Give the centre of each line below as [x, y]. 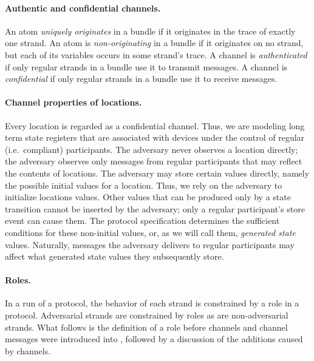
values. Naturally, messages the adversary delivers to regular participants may [150, 244]
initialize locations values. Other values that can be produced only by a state [148, 197]
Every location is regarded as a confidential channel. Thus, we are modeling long [155, 125]
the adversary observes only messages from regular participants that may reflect [154, 161]
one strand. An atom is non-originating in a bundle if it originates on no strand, [154, 43]
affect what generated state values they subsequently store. [114, 256]
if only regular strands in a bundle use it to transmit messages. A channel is [146, 66]
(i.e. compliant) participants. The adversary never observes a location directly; [152, 149]
